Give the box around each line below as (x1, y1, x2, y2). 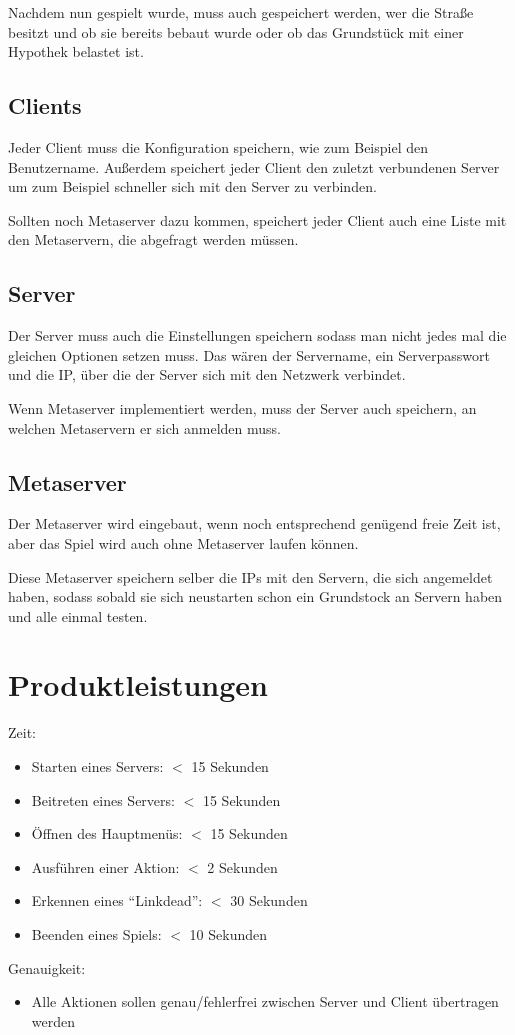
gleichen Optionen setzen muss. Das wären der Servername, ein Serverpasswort (8, 344, 490, 365)
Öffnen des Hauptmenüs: (31, 823, 183, 844)
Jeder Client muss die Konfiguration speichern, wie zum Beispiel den (8, 136, 429, 157)
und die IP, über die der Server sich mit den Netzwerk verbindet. (8, 364, 406, 385)
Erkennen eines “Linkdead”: (31, 890, 203, 911)
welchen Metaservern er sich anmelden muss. (8, 417, 281, 438)
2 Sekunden (207, 856, 278, 877)
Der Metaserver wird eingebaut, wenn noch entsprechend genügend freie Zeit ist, (8, 513, 501, 534)
